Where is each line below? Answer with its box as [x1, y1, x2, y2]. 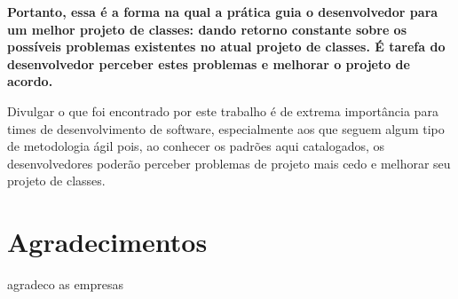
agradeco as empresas [7, 275, 123, 294]
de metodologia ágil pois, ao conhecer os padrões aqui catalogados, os [7, 137, 385, 155]
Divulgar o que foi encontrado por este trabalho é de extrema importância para [7, 101, 438, 120]
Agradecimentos [7, 224, 208, 260]
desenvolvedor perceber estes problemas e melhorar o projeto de [7, 54, 410, 73]
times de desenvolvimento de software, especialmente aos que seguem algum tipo [7, 119, 445, 138]
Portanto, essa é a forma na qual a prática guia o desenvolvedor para [7, 3, 438, 20]
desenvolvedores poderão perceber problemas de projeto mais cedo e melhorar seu [7, 153, 451, 172]
